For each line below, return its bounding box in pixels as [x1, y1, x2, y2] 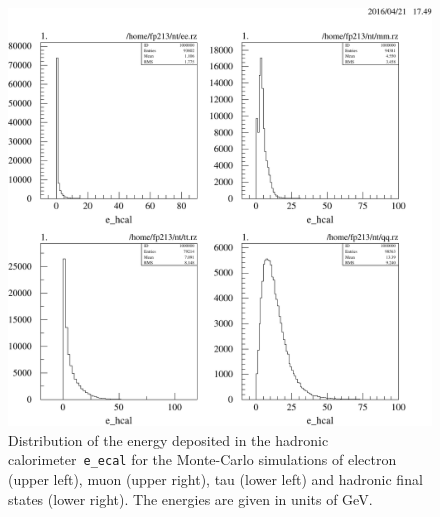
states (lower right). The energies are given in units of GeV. [8, 488, 373, 509]
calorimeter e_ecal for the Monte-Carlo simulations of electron [8, 449, 397, 470]
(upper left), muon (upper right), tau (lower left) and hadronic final [8, 469, 423, 490]
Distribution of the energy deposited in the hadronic [8, 429, 329, 450]
